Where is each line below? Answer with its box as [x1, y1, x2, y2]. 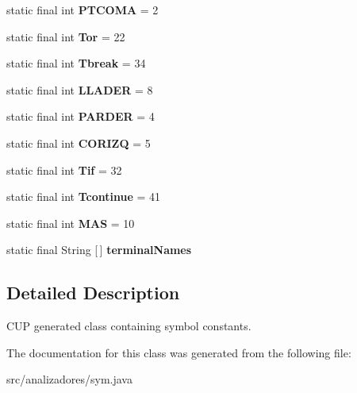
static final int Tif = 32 [6, 161, 122, 178]
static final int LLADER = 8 [6, 81, 153, 98]
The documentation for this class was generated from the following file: [6, 344, 351, 360]
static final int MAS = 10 [6, 214, 135, 231]
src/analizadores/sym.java [6, 371, 132, 387]
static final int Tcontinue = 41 [6, 188, 161, 205]
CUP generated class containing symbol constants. [6, 318, 251, 334]
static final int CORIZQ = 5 [6, 134, 151, 151]
